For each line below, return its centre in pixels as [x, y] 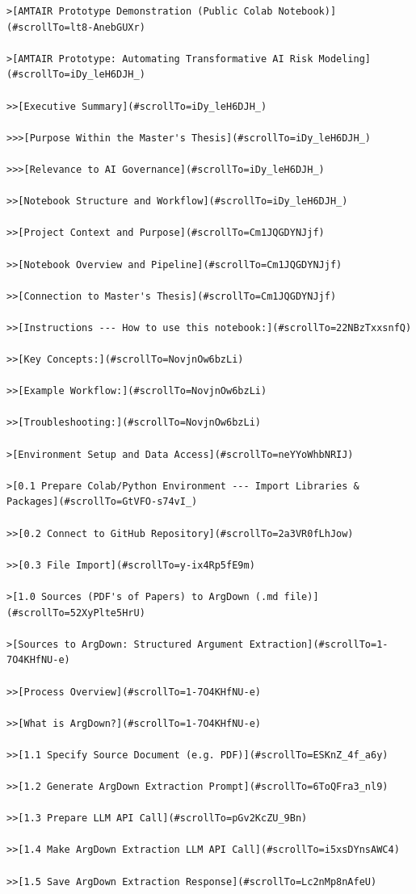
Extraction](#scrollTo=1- [319, 644]
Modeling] [345, 59]
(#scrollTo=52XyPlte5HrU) [76, 613]
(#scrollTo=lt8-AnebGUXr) [76, 27]
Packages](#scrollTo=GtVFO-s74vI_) [102, 502]
